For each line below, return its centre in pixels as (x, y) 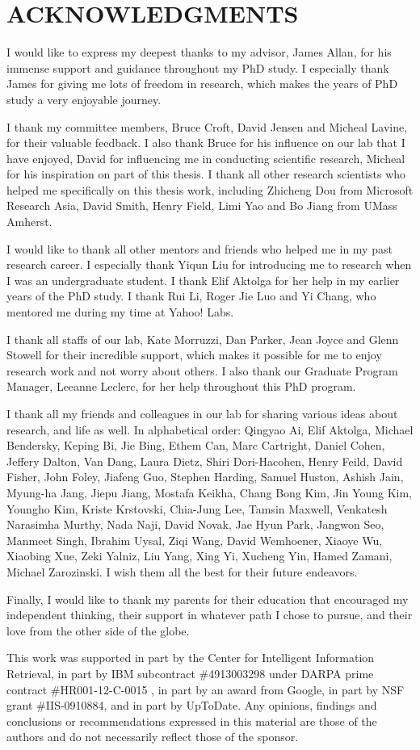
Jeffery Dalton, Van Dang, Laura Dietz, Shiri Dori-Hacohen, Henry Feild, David (205, 461)
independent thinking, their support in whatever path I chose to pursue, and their (210, 615)
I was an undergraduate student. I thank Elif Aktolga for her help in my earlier (203, 280)
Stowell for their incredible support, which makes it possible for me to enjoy (194, 355)
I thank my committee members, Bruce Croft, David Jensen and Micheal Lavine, (207, 126)
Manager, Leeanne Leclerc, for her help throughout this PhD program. (181, 386)
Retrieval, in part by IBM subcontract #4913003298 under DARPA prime (190, 673)
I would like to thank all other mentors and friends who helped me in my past (199, 248)
